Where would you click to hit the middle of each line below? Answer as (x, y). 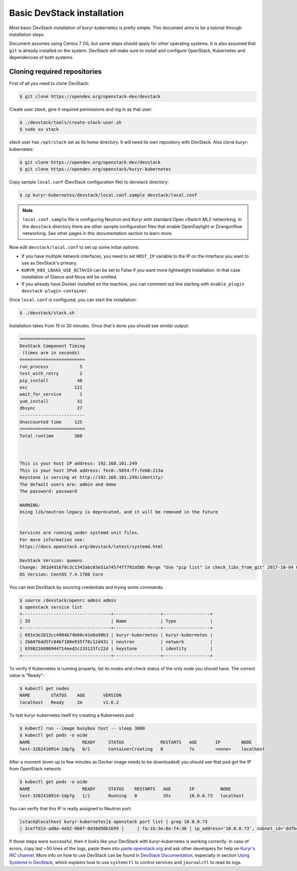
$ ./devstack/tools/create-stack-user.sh (71, 122)
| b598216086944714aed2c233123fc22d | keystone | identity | (116, 649)
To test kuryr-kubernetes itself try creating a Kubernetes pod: (72, 715)
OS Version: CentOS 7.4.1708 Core (61, 574)
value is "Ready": (27, 676)
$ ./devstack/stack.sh (47, 313)
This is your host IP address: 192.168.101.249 (78, 463)
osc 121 (51, 388)
